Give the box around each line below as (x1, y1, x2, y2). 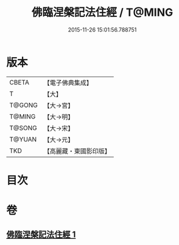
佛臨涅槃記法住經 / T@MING (31, 5, 174, 19)
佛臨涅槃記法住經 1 (6, 229, 76, 240)
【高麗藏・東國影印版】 (43, 147, 111, 155)
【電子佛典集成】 (43, 78, 93, 87)
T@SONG (9, 123, 38, 132)
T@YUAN (9, 135, 37, 143)
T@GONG (9, 101, 38, 109)
